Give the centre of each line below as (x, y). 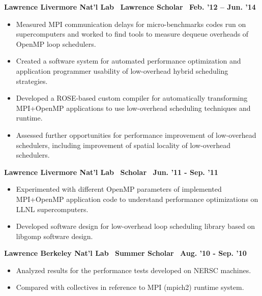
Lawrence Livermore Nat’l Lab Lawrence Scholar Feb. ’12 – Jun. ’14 (130, 7)
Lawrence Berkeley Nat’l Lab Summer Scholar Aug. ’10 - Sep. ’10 (125, 253)
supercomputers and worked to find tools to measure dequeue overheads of (132, 34)
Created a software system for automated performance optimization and (128, 61)
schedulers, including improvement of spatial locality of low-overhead (123, 145)
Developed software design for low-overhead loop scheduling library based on (136, 226)
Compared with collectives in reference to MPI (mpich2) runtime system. (130, 287)
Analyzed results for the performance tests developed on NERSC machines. (134, 270)
